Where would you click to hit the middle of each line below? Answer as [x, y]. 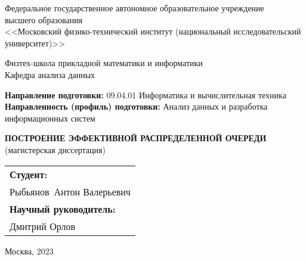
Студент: [29, 174]
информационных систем [50, 118]
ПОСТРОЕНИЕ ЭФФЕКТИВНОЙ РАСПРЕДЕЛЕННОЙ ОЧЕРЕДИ [136, 138]
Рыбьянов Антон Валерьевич [70, 191]
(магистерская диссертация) [55, 149]
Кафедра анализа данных [50, 74]
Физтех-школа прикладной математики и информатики [104, 63]
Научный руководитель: [63, 209]
